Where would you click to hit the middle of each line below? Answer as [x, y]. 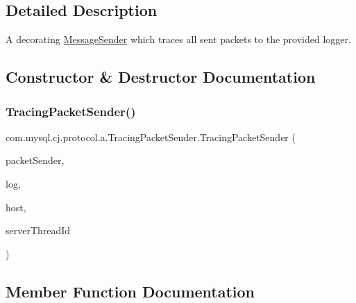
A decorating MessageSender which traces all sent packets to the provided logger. [178, 39]
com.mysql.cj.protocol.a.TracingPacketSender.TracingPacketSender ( [151, 137]
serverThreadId [38, 230]
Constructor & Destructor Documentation [161, 77]
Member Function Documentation [130, 291]
